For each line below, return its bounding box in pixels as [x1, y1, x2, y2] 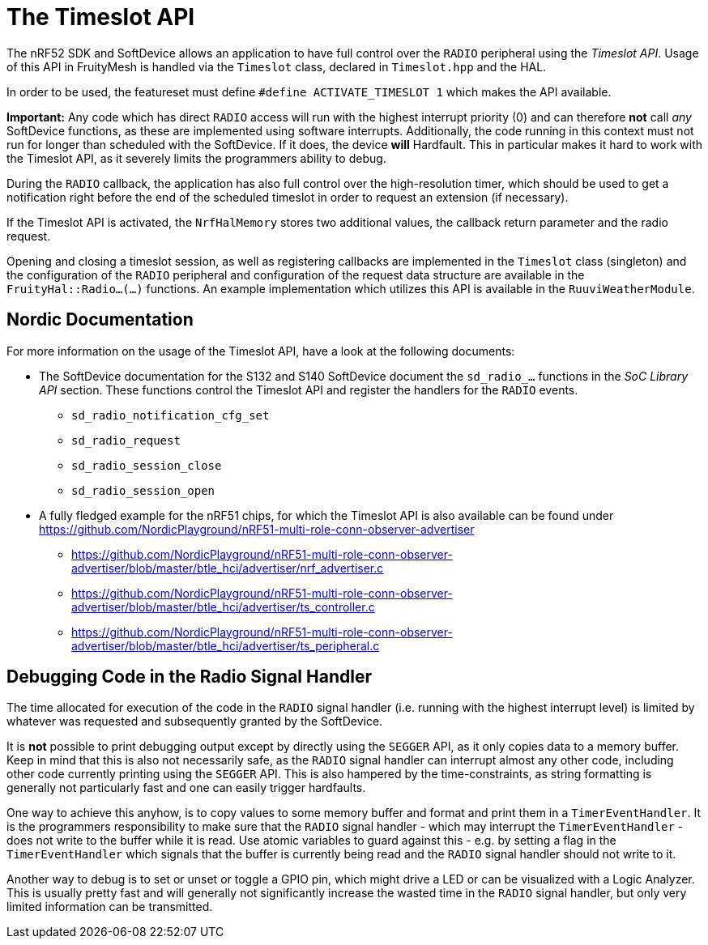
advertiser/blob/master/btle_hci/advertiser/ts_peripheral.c [71, 638, 380, 653]
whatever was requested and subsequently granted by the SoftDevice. [6, 714, 383, 729]
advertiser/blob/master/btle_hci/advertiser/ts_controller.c [71, 599, 375, 614]
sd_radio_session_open [71, 483, 215, 497]
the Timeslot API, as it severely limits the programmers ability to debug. [6, 151, 386, 165]
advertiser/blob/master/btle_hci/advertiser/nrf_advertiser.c [71, 560, 384, 575]
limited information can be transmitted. [6, 900, 213, 914]
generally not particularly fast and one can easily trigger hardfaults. [6, 781, 366, 795]
